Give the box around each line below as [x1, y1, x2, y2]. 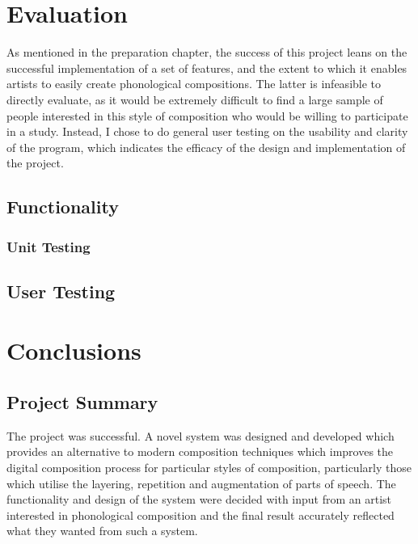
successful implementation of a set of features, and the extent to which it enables [6, 59, 407, 76]
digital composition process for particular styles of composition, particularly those [6, 459, 412, 476]
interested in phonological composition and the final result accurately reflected [6, 506, 395, 523]
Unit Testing [6, 236, 91, 256]
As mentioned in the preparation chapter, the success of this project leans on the [6, 44, 407, 61]
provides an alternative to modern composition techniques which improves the [6, 443, 394, 460]
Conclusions [6, 334, 141, 367]
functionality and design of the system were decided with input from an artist [6, 491, 392, 508]
